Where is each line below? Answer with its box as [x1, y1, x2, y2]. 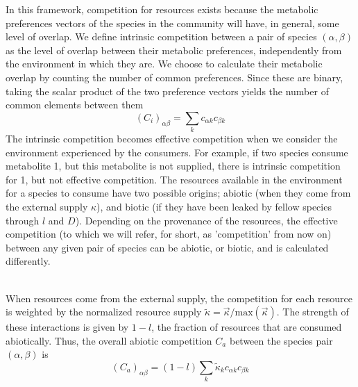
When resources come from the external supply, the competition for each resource [6, 290, 352, 305]
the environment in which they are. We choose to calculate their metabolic [6, 56, 323, 71]
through [6, 213, 40, 227]
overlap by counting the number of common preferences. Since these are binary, [6, 69, 343, 84]
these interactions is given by [6, 320, 129, 334]
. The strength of [276, 304, 349, 319]
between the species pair [229, 333, 333, 347]
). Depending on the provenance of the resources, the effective [75, 213, 338, 227]
